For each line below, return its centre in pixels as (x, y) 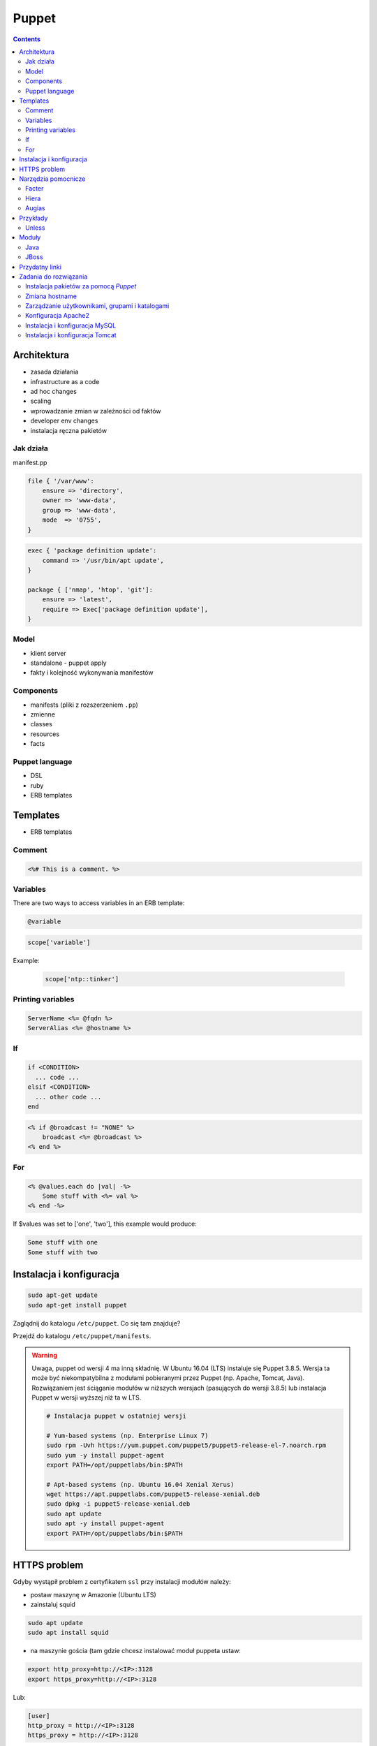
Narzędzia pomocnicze (52, 179)
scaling (41, 401)
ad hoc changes (53, 391)
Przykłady (34, 218)
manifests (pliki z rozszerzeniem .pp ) (84, 705)
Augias (35, 208)
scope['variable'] (59, 942)
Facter (35, 189)
